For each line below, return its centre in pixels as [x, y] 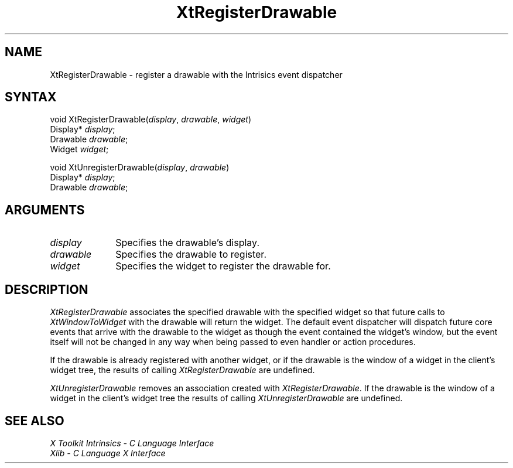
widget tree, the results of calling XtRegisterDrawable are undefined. [182, 370]
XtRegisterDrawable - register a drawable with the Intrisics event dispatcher [196, 74]
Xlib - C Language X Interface [108, 453]
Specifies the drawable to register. [191, 255]
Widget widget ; [79, 149]
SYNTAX [31, 97]
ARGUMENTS [45, 210]
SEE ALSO [35, 421]
